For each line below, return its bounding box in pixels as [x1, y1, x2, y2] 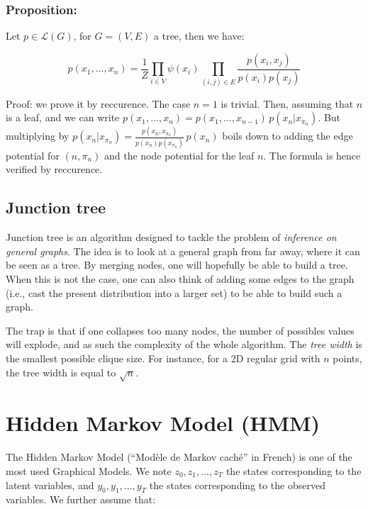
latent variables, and [6, 477, 94, 492]
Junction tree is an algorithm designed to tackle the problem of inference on [6, 230, 337, 245]
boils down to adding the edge [222, 128, 353, 143]
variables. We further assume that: [6, 492, 156, 507]
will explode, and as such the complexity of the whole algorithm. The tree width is [6, 337, 362, 352]
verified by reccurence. [6, 162, 103, 177]
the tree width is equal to [6, 364, 116, 379]
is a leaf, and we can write [6, 110, 120, 125]
